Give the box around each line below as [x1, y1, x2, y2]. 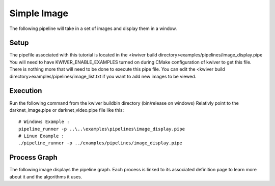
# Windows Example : [18, 119, 70, 125]
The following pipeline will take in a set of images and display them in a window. [9, 25, 177, 32]
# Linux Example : [18, 133, 65, 139]
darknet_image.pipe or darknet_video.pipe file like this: [9, 107, 124, 113]
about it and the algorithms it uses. [9, 173, 82, 180]
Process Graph [9, 153, 58, 162]
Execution [9, 86, 42, 95]
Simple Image [9, 8, 69, 19]
